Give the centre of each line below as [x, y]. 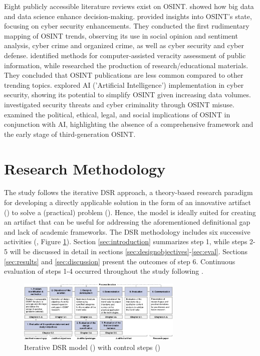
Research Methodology [85, 168]
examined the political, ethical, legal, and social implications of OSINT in [117, 114]
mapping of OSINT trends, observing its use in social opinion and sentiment [121, 35]
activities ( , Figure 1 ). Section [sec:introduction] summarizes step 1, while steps [126, 241]
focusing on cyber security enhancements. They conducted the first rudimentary [127, 26]
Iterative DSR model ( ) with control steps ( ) [92, 347]
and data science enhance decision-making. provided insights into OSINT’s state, [128, 16]
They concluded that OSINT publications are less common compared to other [124, 75]
